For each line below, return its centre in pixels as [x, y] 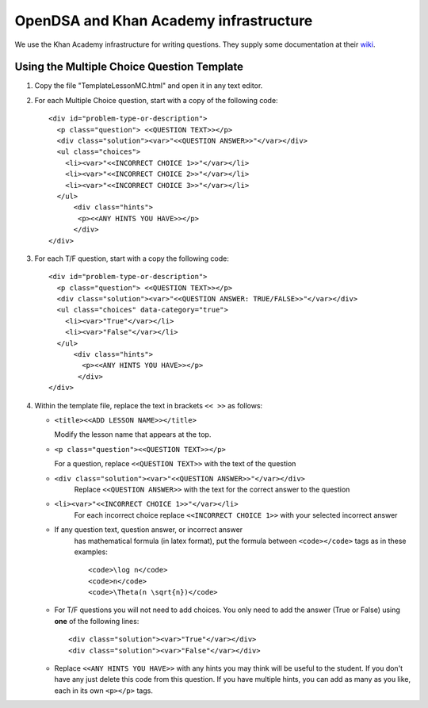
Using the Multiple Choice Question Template [129, 67]
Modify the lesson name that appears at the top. [133, 434]
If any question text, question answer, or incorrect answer [149, 530]
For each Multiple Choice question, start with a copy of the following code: [156, 100]
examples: [91, 552]
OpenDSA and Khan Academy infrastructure [164, 21]
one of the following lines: [97, 621]
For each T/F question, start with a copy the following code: [132, 258]
